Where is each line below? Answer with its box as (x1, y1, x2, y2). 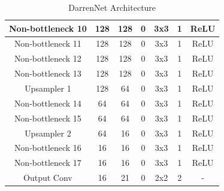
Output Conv (23, 171, 72, 184)
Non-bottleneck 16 (14, 141, 81, 154)
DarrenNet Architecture (68, 1, 156, 13)
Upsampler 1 (25, 81, 71, 94)
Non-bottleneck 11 (14, 37, 81, 50)
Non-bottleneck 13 (14, 67, 81, 80)
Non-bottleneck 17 (14, 156, 81, 169)
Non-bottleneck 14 (14, 96, 81, 109)
